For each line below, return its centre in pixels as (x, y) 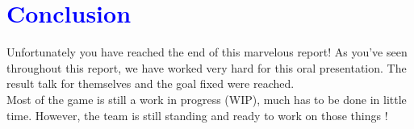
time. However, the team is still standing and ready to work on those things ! (197, 115)
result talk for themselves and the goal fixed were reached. (151, 83)
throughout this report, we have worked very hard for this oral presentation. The (207, 67)
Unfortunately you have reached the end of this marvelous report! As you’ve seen (207, 52)
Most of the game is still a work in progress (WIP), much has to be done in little (207, 99)
